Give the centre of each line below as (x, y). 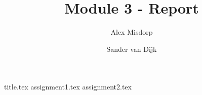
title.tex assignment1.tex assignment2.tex (68, 87)
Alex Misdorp (132, 32)
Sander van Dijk (132, 49)
